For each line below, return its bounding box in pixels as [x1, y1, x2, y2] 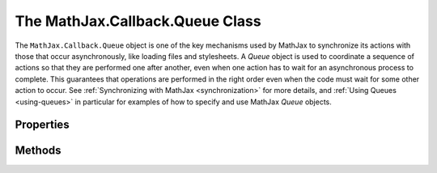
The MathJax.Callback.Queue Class [15, 12, 262, 30]
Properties [15, 118, 70, 132]
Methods [15, 144, 62, 158]
